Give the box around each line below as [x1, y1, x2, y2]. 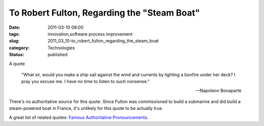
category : [9, 44, 30, 51]
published [47, 52, 68, 58]
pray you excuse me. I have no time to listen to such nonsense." [21, 79, 150, 84]
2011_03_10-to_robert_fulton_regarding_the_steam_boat [47, 38, 159, 44]
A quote [9, 61, 25, 66]
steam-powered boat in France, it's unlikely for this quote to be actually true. [9, 105, 163, 111]
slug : [9, 38, 20, 44]
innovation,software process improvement [47, 31, 133, 37]
